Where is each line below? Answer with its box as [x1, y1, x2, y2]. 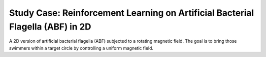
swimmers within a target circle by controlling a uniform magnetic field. [9, 45, 154, 51]
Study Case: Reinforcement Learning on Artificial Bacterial [9, 7, 254, 18]
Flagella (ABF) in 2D [9, 21, 91, 32]
